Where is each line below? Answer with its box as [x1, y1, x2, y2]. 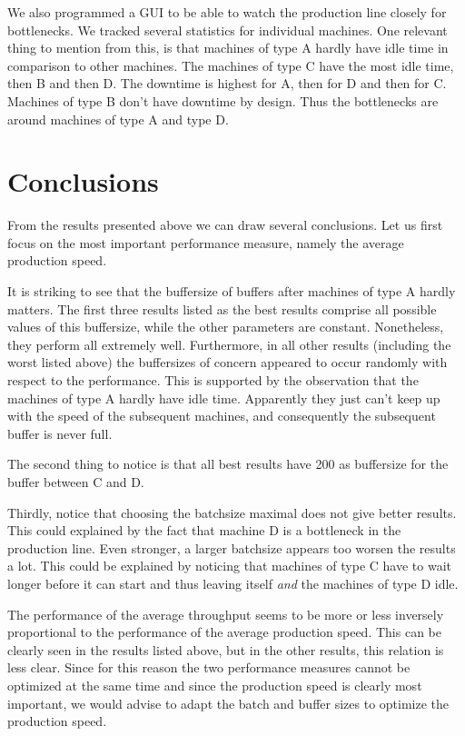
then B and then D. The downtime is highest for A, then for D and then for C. [7, 74, 447, 93]
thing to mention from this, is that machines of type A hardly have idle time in [7, 38, 449, 57]
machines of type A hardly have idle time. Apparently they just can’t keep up [7, 388, 440, 407]
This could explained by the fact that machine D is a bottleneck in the [7, 521, 401, 540]
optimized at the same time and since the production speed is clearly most [7, 675, 422, 694]
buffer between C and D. [7, 472, 144, 491]
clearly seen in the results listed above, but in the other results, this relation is [7, 640, 444, 659]
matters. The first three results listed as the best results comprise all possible [7, 299, 437, 318]
